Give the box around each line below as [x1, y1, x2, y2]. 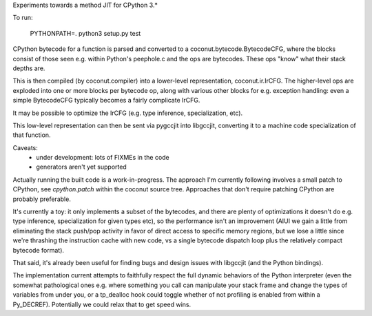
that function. [12, 131, 51, 139]
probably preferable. [12, 195, 72, 203]
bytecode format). [12, 246, 65, 254]
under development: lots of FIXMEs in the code [36, 154, 170, 162]
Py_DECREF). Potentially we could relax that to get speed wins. [12, 300, 192, 308]
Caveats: [12, 143, 38, 151]
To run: [12, 14, 34, 22]
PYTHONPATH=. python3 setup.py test [30, 29, 141, 37]
